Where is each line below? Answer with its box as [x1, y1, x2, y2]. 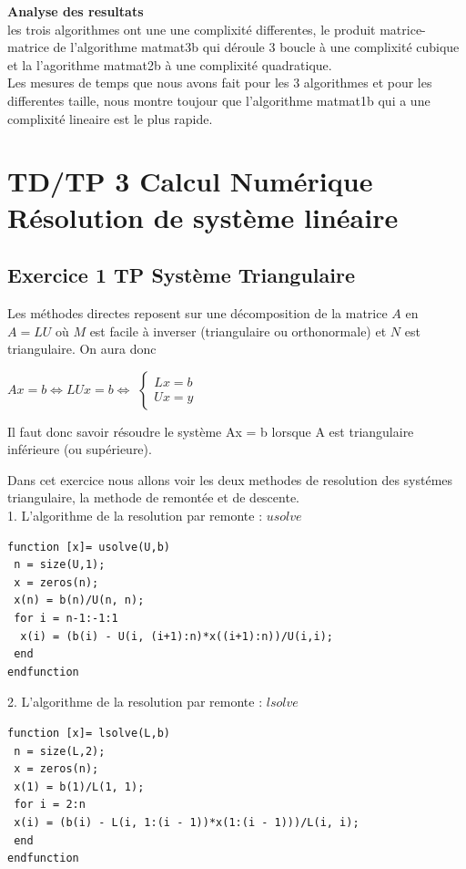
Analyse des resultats [7, 2, 144, 20]
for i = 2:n [14, 798, 86, 812]
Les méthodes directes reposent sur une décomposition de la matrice [7, 303, 388, 322]
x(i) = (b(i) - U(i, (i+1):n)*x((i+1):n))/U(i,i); [20, 629, 333, 643]
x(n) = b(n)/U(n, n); [14, 594, 145, 607]
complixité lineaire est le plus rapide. [7, 109, 213, 128]
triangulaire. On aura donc [7, 339, 157, 358]
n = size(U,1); [14, 558, 106, 572]
